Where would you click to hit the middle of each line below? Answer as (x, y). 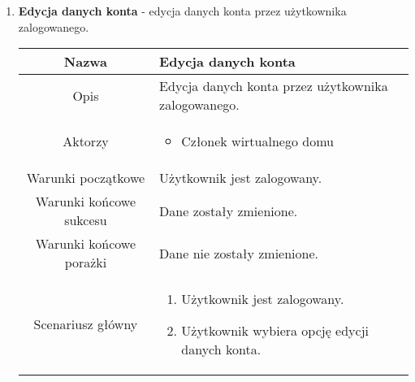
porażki (86, 263)
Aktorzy (86, 141)
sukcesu (86, 220)
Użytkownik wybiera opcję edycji (275, 331)
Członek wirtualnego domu (257, 141)
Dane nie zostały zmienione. (239, 253)
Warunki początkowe (86, 178)
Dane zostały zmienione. (229, 211)
